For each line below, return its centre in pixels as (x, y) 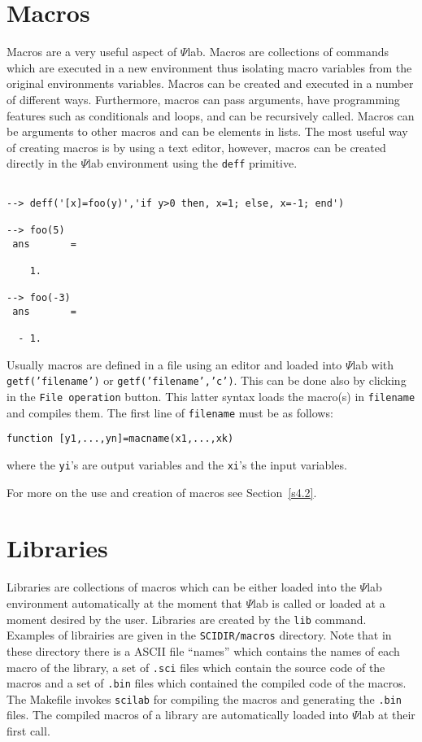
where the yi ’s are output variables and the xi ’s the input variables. (177, 465)
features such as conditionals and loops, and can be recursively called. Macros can (211, 115)
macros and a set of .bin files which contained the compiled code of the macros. (207, 683)
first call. (28, 731)
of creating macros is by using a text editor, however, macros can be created (196, 147)
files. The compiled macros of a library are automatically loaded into (178, 715)
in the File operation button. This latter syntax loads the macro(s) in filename (211, 397)
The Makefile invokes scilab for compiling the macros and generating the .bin (204, 698)
